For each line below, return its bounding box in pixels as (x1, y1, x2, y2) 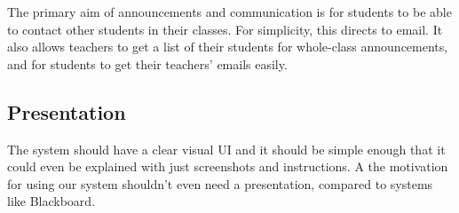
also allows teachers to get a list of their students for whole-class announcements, (7, 37, 448, 56)
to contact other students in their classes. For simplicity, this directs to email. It (7, 20, 443, 38)
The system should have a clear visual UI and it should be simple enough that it (7, 139, 446, 158)
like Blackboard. (7, 192, 96, 210)
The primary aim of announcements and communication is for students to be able (7, 3, 452, 20)
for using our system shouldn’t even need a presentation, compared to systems (7, 174, 433, 193)
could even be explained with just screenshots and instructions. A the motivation (7, 157, 448, 176)
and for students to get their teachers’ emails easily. (7, 54, 288, 73)
